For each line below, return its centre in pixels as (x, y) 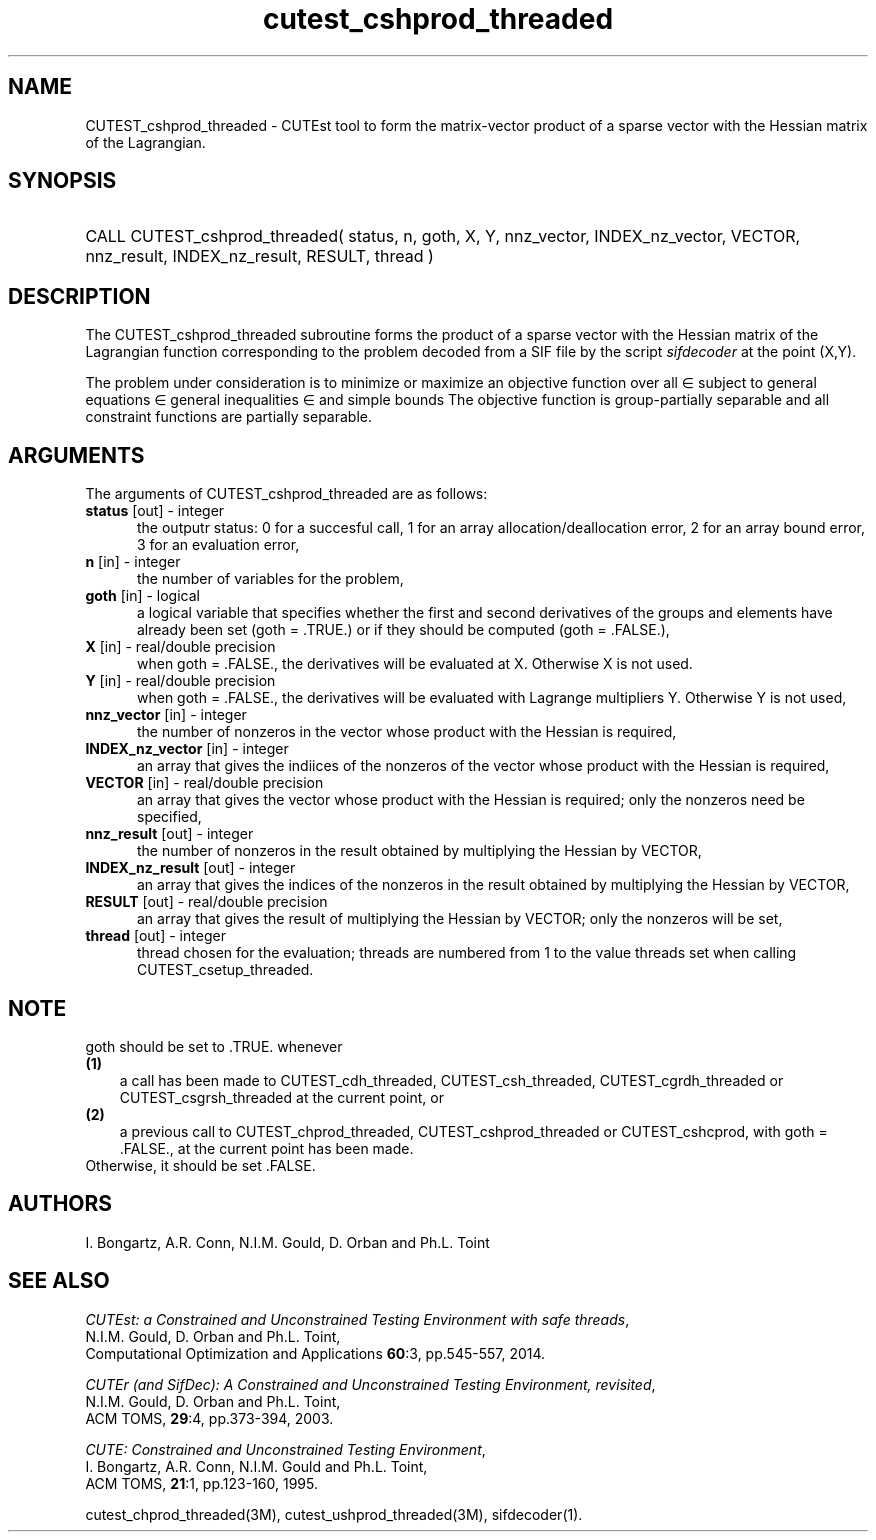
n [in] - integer (133, 562)
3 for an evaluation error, (218, 545)
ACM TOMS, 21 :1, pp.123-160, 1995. (202, 1483)
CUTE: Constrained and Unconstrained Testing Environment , (285, 1449)
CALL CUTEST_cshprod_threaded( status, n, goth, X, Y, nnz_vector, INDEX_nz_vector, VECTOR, (443, 236)
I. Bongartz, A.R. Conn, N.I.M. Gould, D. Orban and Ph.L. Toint (287, 1242)
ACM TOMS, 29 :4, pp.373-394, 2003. (209, 1418)
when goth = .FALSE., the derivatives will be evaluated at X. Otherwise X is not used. (415, 664)
